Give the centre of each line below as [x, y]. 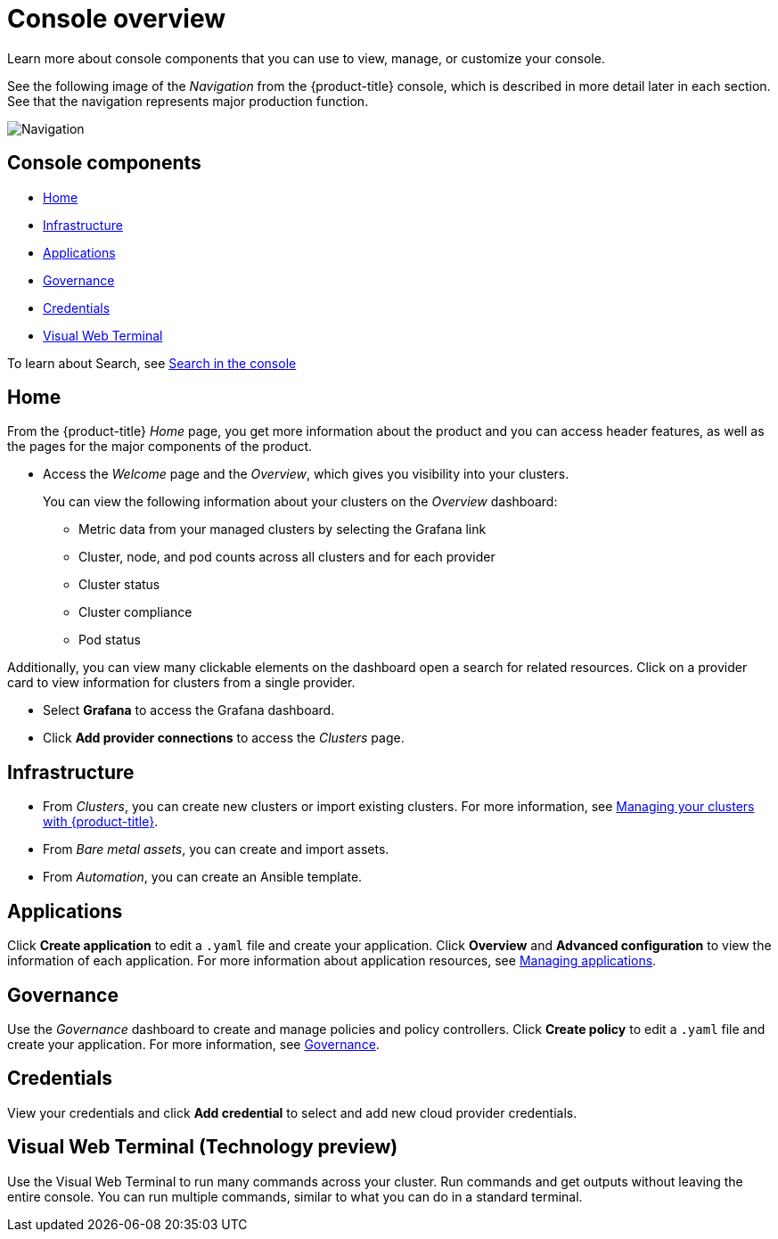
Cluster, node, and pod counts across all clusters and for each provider [287, 557]
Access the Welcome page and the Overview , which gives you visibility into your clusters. [306, 474]
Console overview [117, 19]
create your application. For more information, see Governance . [193, 1044]
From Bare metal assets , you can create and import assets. [216, 849]
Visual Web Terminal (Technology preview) [203, 1147]
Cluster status [119, 585]
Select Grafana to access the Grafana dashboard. [189, 710]
